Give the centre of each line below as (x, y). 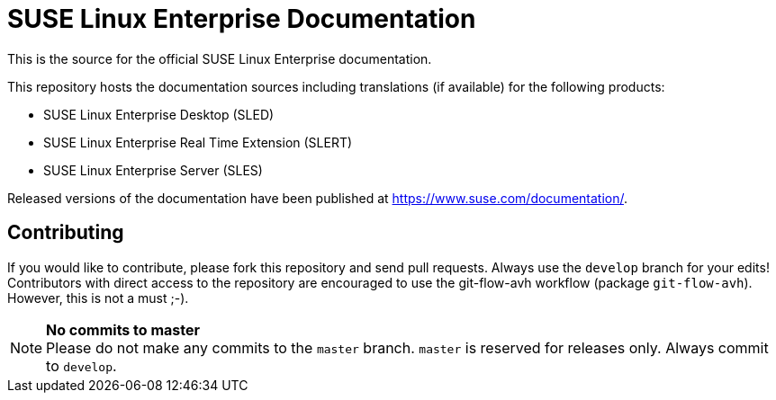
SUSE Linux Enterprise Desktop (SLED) (159, 114)
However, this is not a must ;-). (98, 298)
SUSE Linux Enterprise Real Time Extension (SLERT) (198, 142)
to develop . (81, 365)
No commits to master (123, 329)
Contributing (66, 233)
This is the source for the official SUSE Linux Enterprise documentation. (220, 58)
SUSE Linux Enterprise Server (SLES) (153, 170)
